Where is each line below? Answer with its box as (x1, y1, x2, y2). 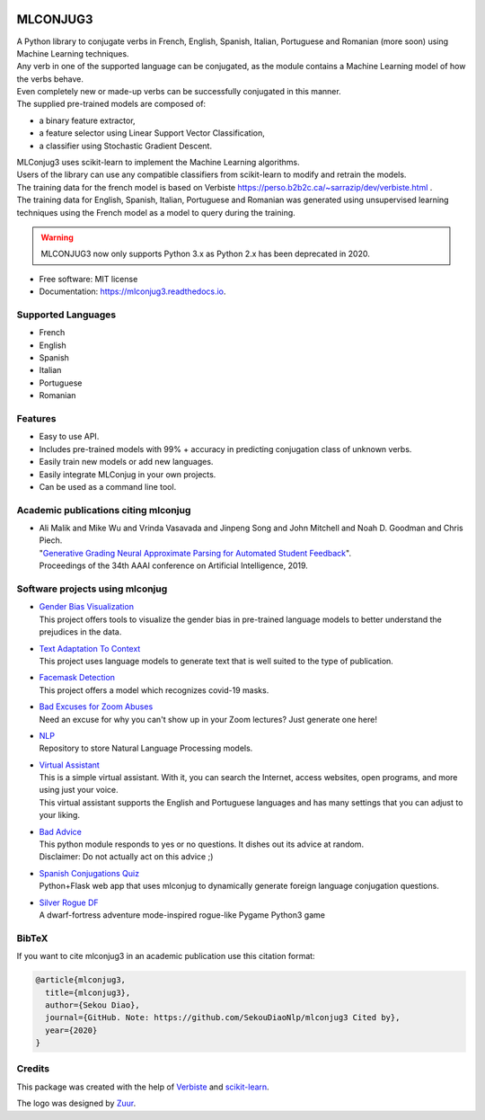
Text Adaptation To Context (39, 643, 141, 653)
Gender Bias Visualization (39, 601, 135, 612)
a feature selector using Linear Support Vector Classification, (39, 128, 265, 138)
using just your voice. (39, 785, 119, 796)
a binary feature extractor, (39, 115, 136, 126)
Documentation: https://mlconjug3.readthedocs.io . (39, 286, 226, 297)
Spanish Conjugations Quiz (39, 867, 139, 878)
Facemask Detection (39, 672, 116, 683)
